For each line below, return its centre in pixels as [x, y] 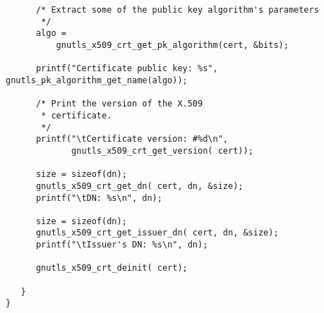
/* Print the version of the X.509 [119, 104]
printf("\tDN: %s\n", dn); [99, 198]
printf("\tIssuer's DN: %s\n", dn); [122, 245]
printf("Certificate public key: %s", [127, 69]
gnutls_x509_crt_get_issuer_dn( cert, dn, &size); [157, 233]
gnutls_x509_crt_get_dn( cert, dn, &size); [139, 186]
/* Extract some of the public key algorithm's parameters [177, 10]
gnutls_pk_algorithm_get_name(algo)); [97, 80]
